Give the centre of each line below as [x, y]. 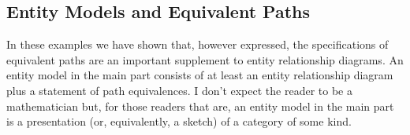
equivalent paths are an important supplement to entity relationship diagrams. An [205, 59]
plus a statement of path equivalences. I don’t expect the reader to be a [179, 90]
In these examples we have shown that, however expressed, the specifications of [198, 44]
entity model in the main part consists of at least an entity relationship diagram [200, 75]
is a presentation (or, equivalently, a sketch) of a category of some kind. [179, 121]
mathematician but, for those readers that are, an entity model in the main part [200, 106]
